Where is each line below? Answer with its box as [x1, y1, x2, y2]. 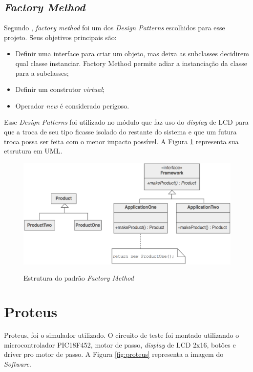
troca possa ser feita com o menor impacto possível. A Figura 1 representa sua [4, 136, 239, 146]
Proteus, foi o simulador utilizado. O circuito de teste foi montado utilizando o [4, 329, 239, 340]
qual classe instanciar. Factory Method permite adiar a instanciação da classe [15, 58, 247, 68]
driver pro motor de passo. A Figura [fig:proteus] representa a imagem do [4, 349, 224, 359]
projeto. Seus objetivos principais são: [4, 32, 117, 42]
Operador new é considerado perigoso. [15, 100, 129, 110]
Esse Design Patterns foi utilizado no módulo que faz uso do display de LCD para [4, 117, 249, 127]
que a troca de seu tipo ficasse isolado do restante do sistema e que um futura [4, 126, 237, 136]
